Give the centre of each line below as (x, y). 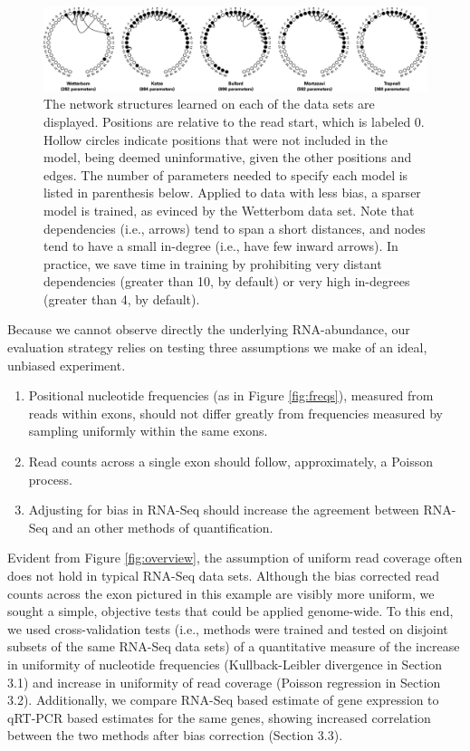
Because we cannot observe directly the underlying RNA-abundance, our (209, 329)
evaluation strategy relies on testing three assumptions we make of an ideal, (217, 347)
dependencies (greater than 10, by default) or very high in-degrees (227, 281)
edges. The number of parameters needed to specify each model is (226, 174)
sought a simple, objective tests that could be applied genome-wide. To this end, (230, 611)
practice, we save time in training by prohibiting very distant (213, 263)
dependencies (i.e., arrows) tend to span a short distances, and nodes (235, 228)
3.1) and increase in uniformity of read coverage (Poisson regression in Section (224, 682)
